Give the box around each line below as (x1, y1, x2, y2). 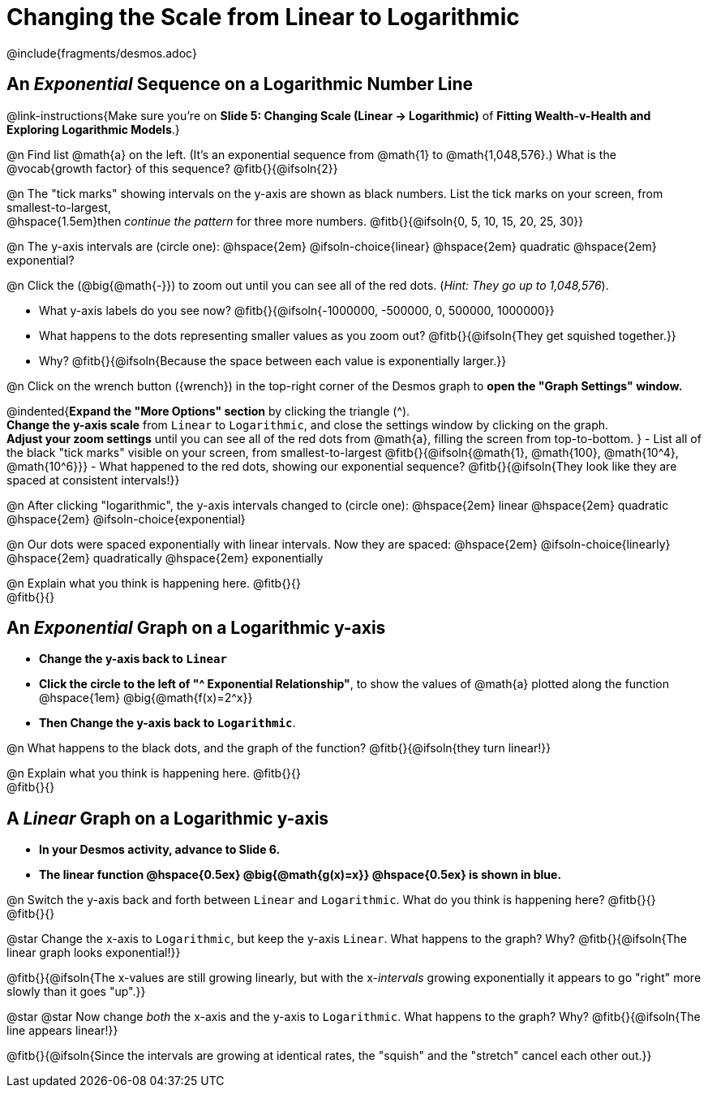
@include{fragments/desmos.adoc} (6, 45, 197, 60)
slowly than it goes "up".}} (6, 984, 146, 999)
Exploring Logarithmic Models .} (6, 122, 180, 136)
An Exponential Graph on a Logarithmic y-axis (6, 618, 386, 639)
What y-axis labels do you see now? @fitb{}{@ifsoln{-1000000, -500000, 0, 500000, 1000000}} (39, 303, 555, 317)
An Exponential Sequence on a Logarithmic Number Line (6, 74, 474, 95)
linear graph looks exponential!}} (6, 945, 181, 960)
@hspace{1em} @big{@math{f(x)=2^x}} (39, 691, 253, 705)
